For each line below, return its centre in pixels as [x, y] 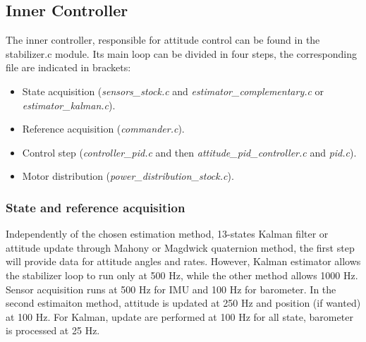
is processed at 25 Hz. [53, 330]
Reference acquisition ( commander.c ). [103, 129]
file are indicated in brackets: [68, 67]
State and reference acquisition [96, 207]
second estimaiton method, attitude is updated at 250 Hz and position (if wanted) [183, 303]
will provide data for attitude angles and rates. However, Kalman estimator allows [183, 261]
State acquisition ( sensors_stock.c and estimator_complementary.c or [173, 91]
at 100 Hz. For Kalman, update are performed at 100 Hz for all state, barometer [179, 316]
